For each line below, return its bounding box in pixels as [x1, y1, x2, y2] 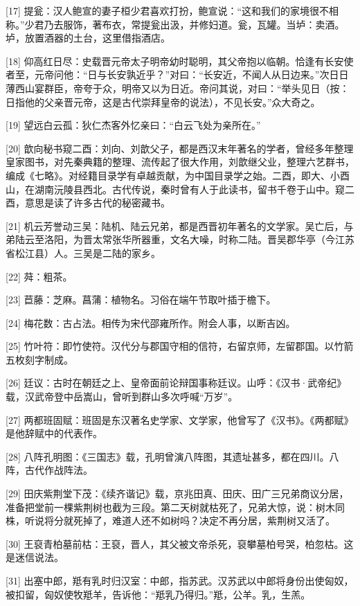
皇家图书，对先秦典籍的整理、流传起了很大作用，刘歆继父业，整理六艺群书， [6, 154, 354, 169]
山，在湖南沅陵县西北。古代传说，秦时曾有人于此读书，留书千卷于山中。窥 [6, 181, 345, 196]
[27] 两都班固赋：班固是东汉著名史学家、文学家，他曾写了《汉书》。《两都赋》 [6, 412, 354, 427]
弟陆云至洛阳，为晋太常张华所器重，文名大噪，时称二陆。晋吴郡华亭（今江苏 [6, 232, 354, 247]
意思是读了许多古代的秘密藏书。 [24, 195, 170, 210]
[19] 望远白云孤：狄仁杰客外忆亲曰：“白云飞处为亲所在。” [6, 118, 261, 132]
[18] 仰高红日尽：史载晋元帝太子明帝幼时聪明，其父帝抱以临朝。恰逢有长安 [6, 53, 344, 68]
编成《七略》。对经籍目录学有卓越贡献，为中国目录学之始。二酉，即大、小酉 [6, 168, 350, 182]
